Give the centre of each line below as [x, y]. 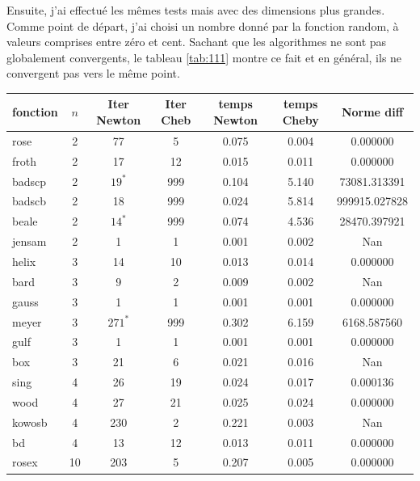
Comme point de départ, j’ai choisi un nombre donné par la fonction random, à [203, 25]
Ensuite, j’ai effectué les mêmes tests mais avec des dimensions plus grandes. [196, 10]
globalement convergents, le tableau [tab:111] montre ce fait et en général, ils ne [204, 57]
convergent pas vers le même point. [93, 73]
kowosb [30, 422]
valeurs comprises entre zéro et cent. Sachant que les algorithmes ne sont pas [197, 42]
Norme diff [372, 112]
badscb [29, 201]
